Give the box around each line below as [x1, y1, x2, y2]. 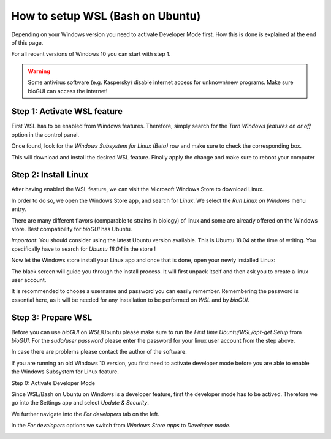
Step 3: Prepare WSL [11, 312, 93, 323]
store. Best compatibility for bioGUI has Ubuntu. [11, 226, 132, 233]
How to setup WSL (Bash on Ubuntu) [11, 9, 201, 23]
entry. [11, 205, 26, 213]
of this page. [11, 39, 44, 46]
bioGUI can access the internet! [28, 87, 108, 94]
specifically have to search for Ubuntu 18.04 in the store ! [11, 245, 156, 253]
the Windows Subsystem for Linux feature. [11, 368, 120, 375]
